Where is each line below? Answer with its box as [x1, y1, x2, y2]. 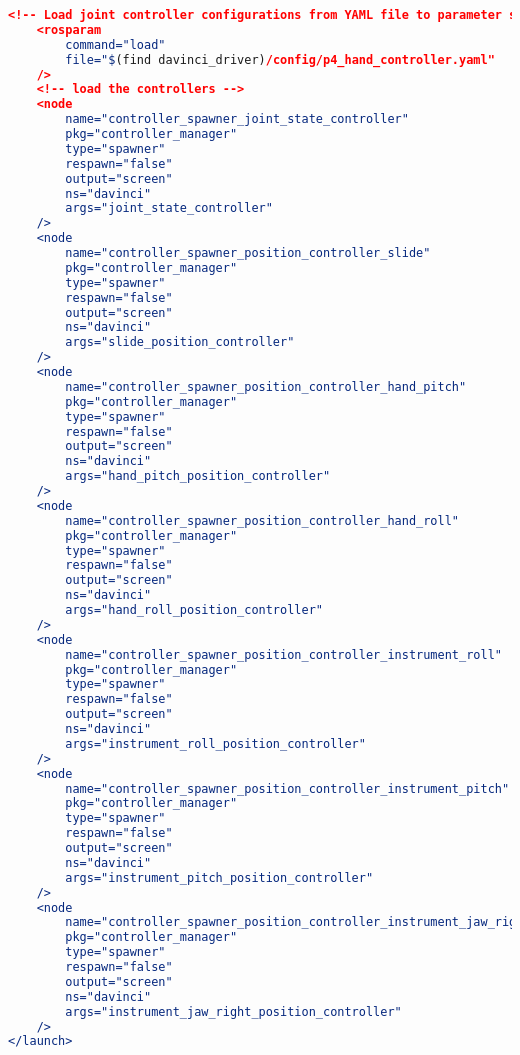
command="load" [65, 37, 166, 52]
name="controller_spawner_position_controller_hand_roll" [65, 513, 460, 528]
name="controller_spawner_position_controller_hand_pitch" [65, 379, 467, 394]
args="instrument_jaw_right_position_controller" [65, 1004, 402, 1019]
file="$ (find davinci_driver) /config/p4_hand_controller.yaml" [65, 52, 495, 67]
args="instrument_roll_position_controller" [65, 736, 366, 751]
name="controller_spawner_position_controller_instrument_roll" [65, 647, 502, 662]
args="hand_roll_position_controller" [65, 603, 323, 617]
